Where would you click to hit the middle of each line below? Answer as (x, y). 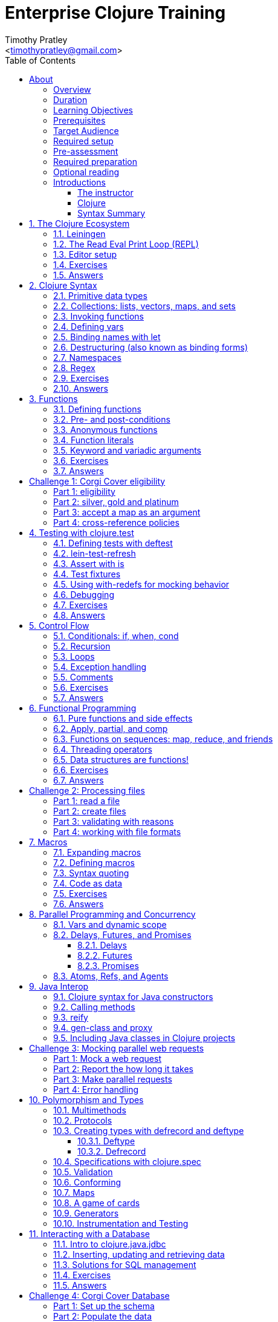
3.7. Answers (79, 471)
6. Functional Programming (83, 708)
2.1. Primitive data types (100, 295)
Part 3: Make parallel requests (113, 1079)
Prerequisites (79, 120)
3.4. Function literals (94, 440)
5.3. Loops (74, 656)
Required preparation (95, 161)
